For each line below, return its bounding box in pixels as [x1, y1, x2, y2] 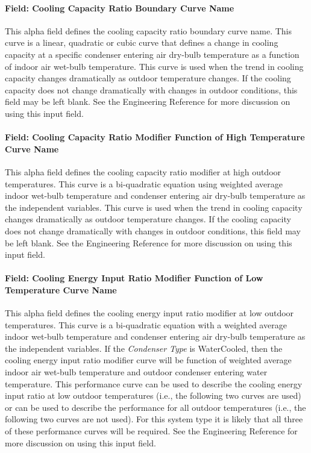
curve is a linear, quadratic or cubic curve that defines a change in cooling [5, 36, 278, 49]
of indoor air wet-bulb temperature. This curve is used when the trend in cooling [5, 60, 304, 72]
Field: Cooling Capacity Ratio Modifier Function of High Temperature [5, 131, 305, 143]
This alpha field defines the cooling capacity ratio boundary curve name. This [5, 24, 292, 37]
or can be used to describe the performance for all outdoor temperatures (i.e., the [5, 401, 306, 413]
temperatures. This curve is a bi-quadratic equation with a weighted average [5, 318, 287, 331]
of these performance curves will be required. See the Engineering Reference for [5, 425, 298, 437]
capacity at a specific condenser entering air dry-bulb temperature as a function [5, 48, 300, 60]
